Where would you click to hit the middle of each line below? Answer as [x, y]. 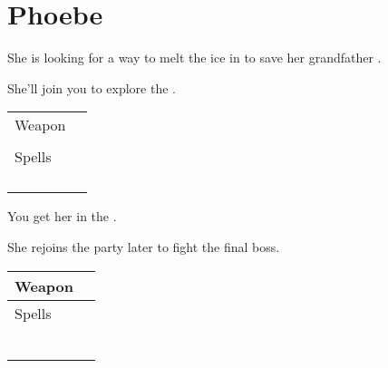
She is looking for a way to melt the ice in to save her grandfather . [194, 58]
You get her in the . [62, 216]
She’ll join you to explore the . [92, 87]
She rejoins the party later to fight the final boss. [144, 246]
